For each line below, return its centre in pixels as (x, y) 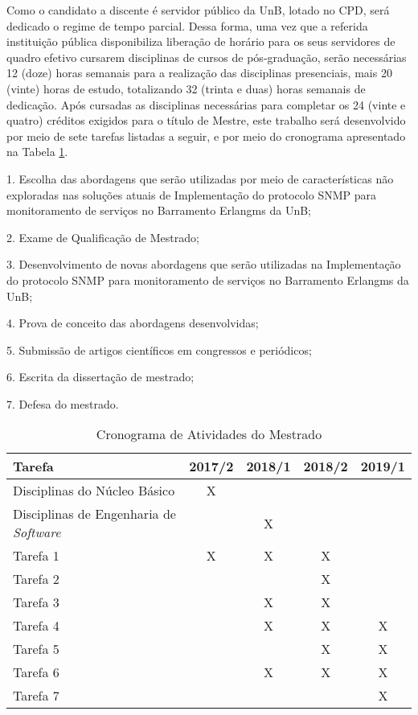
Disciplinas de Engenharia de (94, 514)
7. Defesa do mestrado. (63, 403)
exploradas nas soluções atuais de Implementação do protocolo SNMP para (191, 194)
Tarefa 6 (36, 672)
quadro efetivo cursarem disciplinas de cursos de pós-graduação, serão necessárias (207, 57)
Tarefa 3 (36, 602)
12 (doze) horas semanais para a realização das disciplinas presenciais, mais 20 (199, 73)
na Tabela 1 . (37, 152)
